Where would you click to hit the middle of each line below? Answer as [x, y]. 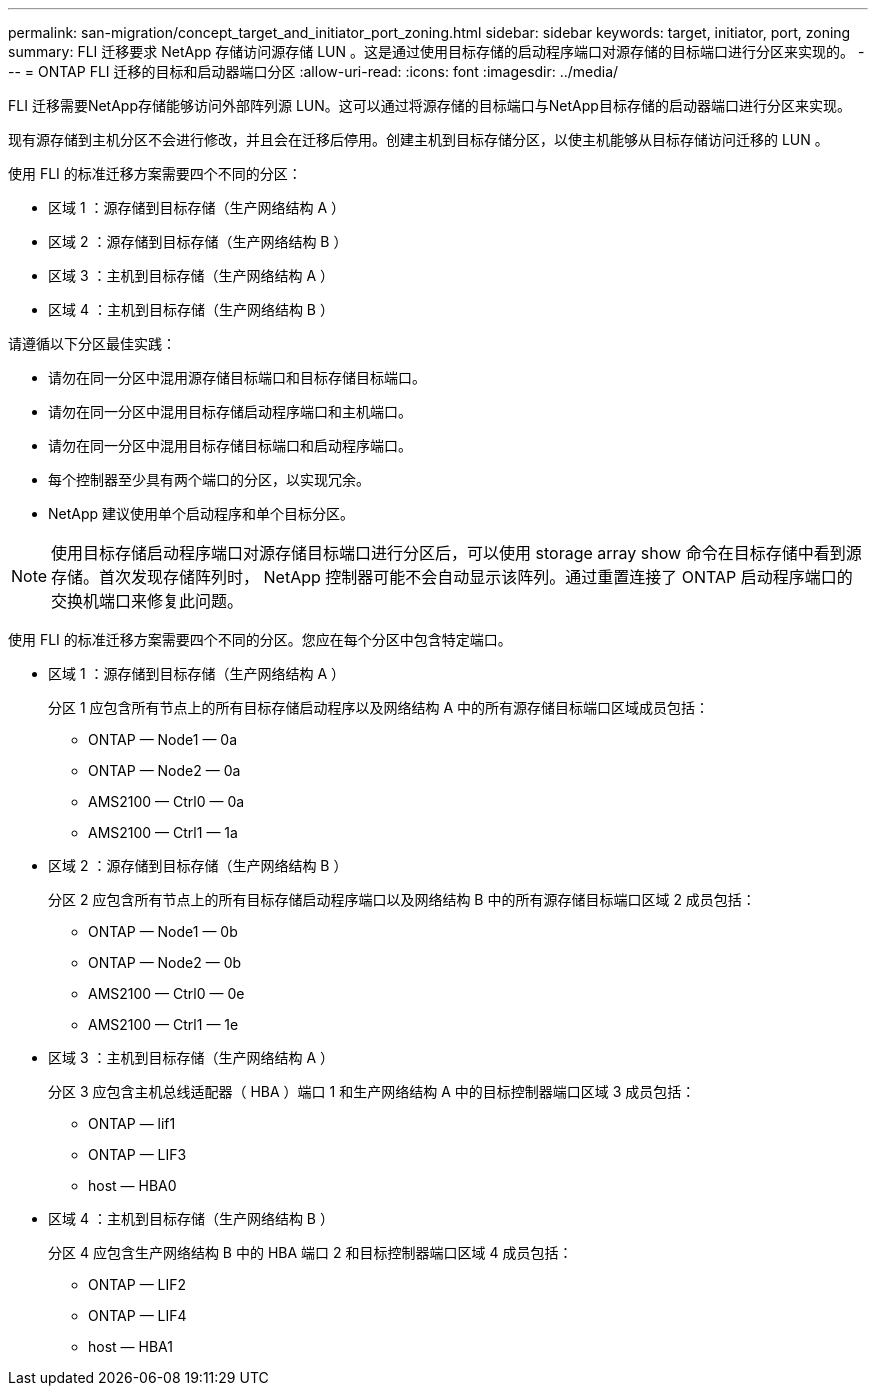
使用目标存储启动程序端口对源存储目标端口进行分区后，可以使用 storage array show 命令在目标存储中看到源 [456, 553]
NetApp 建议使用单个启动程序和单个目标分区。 [201, 513]
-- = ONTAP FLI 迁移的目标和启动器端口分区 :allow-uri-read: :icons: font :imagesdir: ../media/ [313, 71]
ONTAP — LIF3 [137, 1154]
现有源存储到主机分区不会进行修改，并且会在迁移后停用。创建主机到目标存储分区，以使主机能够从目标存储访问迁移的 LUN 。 [418, 139]
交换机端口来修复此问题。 [147, 601]
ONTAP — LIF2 [137, 1284]
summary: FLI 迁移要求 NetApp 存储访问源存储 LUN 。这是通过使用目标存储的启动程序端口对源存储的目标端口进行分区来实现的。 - [436, 51]
